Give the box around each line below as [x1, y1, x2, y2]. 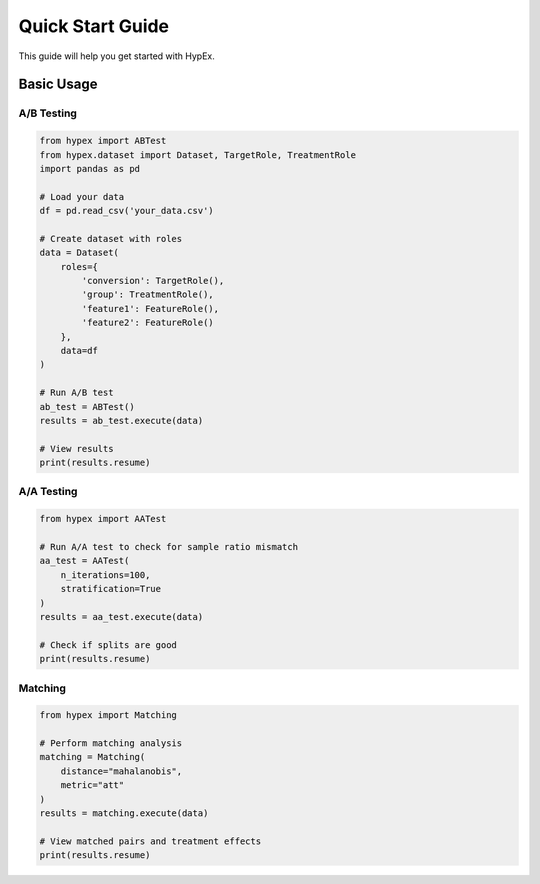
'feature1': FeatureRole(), [81, 303, 220, 314]
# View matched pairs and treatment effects [39, 835, 262, 847]
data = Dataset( [39, 247, 120, 259]
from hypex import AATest [39, 513, 167, 525]
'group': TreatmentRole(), [81, 289, 214, 300]
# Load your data [39, 191, 125, 202]
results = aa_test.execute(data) [39, 611, 204, 622]
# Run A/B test [39, 387, 114, 399]
